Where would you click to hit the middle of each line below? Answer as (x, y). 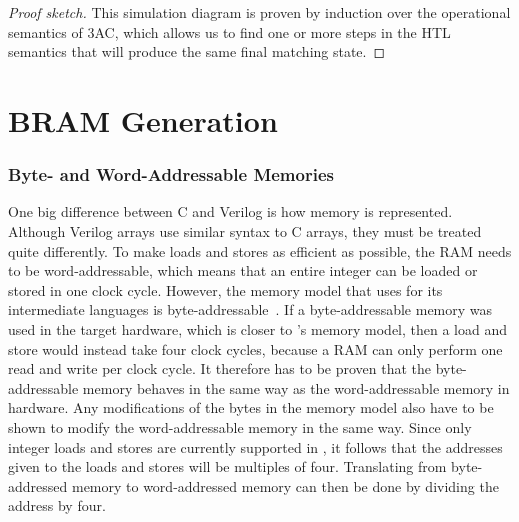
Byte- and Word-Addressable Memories (171, 174)
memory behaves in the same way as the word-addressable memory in (296, 387)
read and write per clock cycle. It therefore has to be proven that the (220, 368)
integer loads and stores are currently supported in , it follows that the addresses (255, 446)
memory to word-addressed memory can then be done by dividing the (285, 485)
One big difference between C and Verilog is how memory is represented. (230, 211)
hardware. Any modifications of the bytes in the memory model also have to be (251, 407)
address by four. (57, 505)
